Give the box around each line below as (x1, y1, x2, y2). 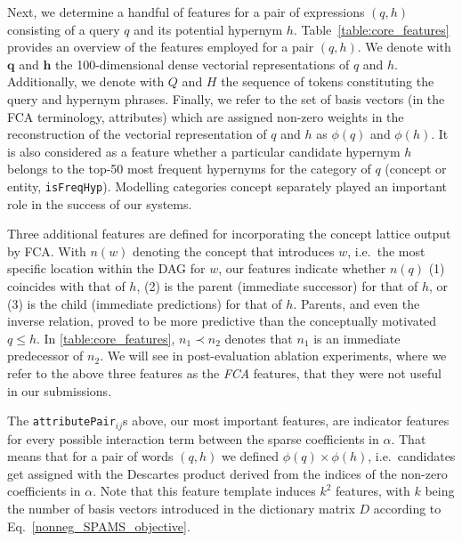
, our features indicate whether (218, 259, 386, 278)
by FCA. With (7, 241, 86, 260)
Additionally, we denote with (7, 72, 165, 91)
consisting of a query (7, 20, 120, 38)
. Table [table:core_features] (293, 20, 450, 38)
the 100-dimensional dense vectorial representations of (55, 54, 350, 73)
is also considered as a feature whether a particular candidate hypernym (7, 142, 401, 160)
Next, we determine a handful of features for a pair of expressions (7, 3, 365, 20)
